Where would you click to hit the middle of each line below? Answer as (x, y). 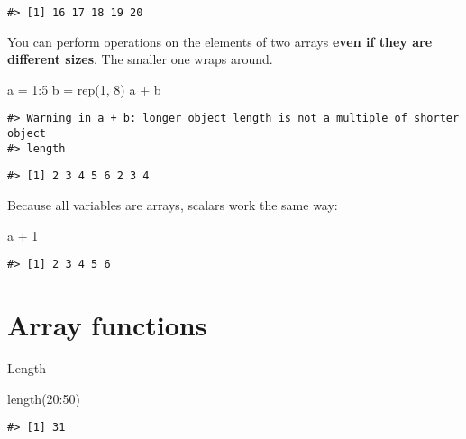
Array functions (107, 325)
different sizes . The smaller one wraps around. (140, 59)
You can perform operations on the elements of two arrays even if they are (220, 41)
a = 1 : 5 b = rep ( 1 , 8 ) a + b (84, 89)
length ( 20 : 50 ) (44, 398)
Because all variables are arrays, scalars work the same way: (173, 205)
